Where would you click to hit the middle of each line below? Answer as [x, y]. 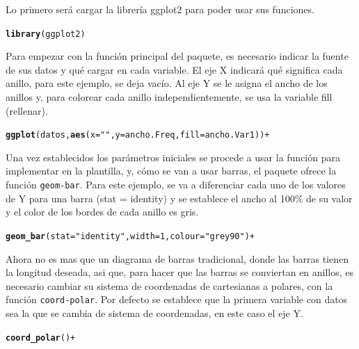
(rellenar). [27, 110]
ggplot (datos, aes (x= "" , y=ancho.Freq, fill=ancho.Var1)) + [138, 135]
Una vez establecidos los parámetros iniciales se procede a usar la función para [173, 157]
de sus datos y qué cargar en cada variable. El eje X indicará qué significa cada [174, 69]
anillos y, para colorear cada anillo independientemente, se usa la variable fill [169, 97]
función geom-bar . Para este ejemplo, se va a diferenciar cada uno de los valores [176, 185]
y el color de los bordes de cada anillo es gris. [102, 212]
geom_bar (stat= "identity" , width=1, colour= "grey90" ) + [130, 236]
